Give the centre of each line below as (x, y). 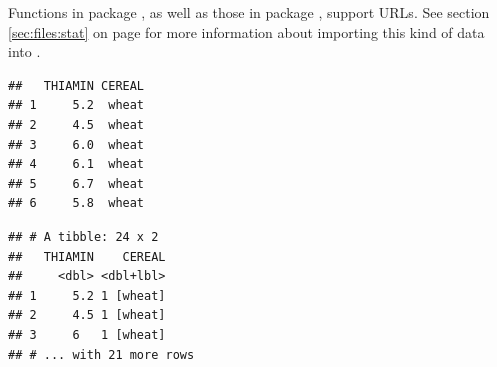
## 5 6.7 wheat (76, 183)
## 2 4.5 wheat (76, 124)
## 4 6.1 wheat (76, 164)
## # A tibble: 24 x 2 (83, 236)
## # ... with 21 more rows (101, 354)
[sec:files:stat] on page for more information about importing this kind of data (246, 31)
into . (24, 51)
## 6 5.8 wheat (76, 203)
